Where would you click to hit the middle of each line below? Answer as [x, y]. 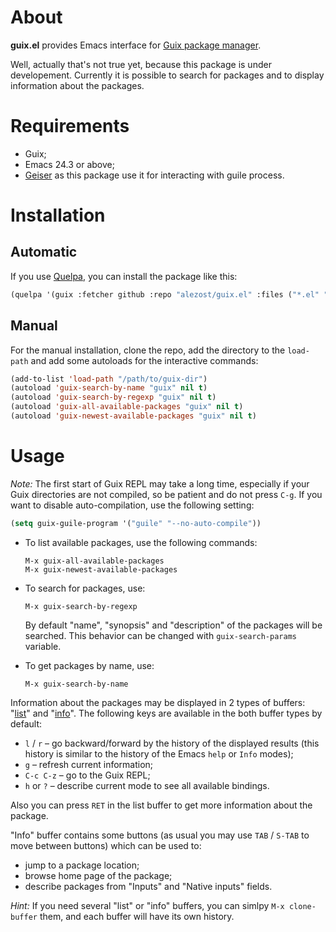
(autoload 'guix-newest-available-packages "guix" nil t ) [133, 416]
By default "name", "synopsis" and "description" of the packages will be [173, 625]
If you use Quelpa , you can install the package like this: [124, 276]
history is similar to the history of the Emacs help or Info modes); [159, 753]
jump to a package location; [82, 865]
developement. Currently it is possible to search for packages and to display [167, 75]
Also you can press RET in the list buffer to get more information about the [161, 805]
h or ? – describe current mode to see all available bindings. [147, 785]
